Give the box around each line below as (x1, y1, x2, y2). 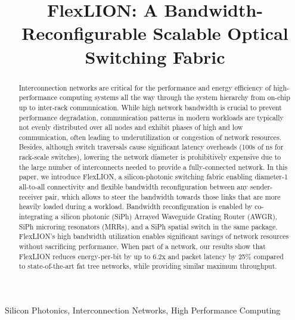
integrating (18, 212, 53, 222)
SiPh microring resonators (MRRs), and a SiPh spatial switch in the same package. (18, 221, 278, 231)
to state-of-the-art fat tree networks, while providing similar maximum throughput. (18, 261, 277, 271)
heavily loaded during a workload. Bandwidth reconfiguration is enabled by (18, 201, 253, 212)
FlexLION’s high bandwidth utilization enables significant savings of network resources (18, 231, 289, 241)
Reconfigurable (21, 21, 147, 45)
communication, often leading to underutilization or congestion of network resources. (18, 132, 282, 142)
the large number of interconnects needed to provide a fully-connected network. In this (18, 161, 288, 172)
